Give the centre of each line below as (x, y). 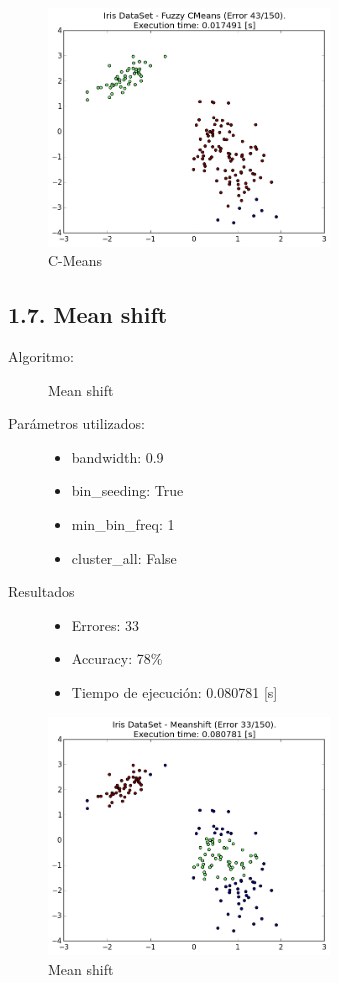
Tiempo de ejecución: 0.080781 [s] (174, 691)
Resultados (41, 591)
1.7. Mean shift (88, 314)
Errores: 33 (105, 624)
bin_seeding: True (127, 490)
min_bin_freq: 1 (123, 523)
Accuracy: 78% (117, 658)
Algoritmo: (41, 355)
